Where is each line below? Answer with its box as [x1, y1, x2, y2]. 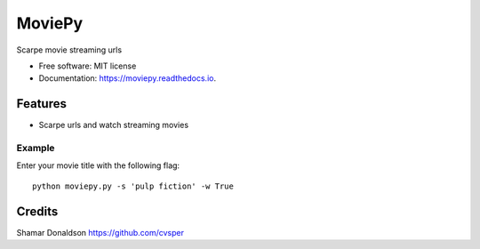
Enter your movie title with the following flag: [16, 160, 180, 171]
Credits [16, 204, 59, 219]
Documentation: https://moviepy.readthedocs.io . [38, 73, 217, 84]
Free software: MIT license [38, 60, 137, 71]
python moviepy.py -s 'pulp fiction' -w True [32, 181, 235, 191]
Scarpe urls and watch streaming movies [38, 120, 189, 131]
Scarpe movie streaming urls [16, 44, 123, 55]
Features [16, 96, 67, 111]
